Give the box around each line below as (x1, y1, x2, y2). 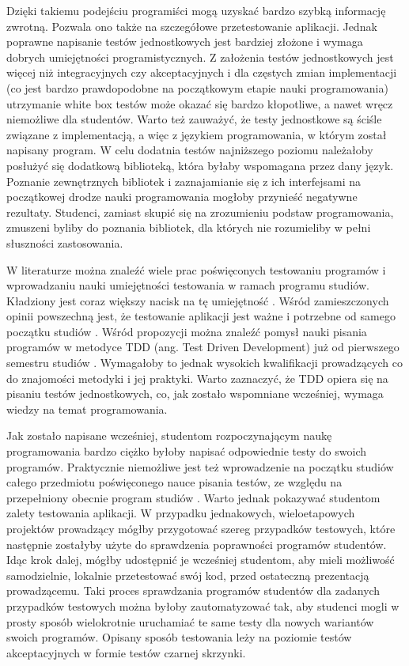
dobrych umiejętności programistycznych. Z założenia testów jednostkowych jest (6, 48, 394, 65)
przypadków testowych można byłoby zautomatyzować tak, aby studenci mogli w (6, 597, 400, 614)
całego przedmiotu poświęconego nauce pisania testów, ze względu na (6, 474, 343, 490)
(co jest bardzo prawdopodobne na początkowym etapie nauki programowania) (6, 79, 388, 96)
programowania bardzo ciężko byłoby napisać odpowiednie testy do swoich (6, 443, 366, 460)
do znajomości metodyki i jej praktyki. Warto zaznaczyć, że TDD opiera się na (6, 369, 388, 386)
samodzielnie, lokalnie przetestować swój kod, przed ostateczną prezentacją (6, 566, 369, 583)
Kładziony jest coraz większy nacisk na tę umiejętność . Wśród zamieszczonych (6, 292, 389, 308)
